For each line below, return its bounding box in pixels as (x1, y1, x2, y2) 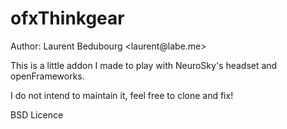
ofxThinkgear (10, 7, 125, 30)
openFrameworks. (10, 70, 85, 82)
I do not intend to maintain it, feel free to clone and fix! (10, 89, 234, 101)
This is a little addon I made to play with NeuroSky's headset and (10, 59, 278, 71)
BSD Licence (10, 108, 64, 121)
